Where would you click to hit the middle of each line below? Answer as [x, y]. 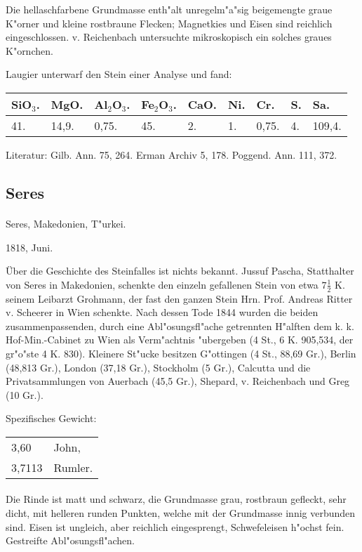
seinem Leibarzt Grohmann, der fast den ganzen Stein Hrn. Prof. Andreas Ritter [179, 298]
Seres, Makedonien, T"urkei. [66, 223]
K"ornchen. [29, 50]
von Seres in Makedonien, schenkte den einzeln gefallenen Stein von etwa [162, 284]
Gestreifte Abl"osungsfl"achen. [70, 540]
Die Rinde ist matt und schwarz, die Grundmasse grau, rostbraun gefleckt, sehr [176, 499]
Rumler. [73, 467]
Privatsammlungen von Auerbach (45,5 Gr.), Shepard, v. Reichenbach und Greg [178, 381]
